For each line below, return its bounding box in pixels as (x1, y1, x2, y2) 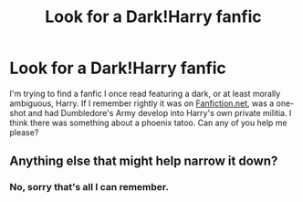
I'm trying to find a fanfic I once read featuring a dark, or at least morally (9, 88, 281, 99)
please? (9, 126, 39, 138)
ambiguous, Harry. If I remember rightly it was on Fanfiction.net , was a (9, 98, 275, 109)
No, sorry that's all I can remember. (9, 181, 169, 194)
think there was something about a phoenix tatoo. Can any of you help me (9, 117, 287, 128)
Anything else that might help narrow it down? (9, 154, 278, 169)
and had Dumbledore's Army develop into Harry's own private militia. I (27, 107, 292, 118)
